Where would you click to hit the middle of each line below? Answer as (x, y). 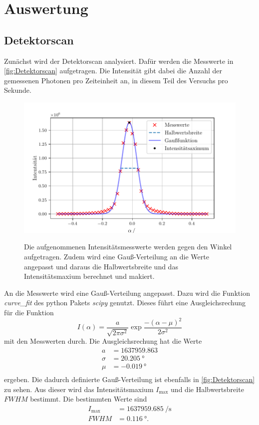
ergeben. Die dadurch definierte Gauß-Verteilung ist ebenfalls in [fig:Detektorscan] (129, 379)
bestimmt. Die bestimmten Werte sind (89, 399)
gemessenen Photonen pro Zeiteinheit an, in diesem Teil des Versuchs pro (116, 80)
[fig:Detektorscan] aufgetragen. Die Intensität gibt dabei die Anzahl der (113, 71)
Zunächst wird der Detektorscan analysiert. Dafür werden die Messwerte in (119, 61)
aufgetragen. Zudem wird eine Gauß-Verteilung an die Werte (117, 256)
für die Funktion (29, 312)
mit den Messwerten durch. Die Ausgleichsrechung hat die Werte (103, 341)
